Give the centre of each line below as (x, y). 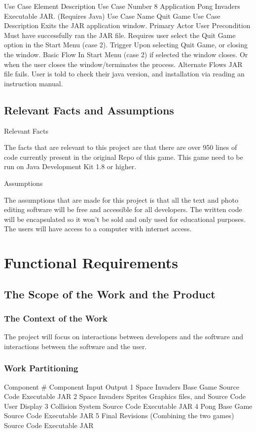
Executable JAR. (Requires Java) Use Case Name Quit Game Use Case (112, 16)
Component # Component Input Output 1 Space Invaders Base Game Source (122, 386)
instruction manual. (34, 83)
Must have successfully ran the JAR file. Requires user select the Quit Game (120, 35)
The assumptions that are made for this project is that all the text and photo (121, 199)
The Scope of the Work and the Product (110, 294)
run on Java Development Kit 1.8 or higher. (70, 166)
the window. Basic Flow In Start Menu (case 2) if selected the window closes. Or (126, 54)
